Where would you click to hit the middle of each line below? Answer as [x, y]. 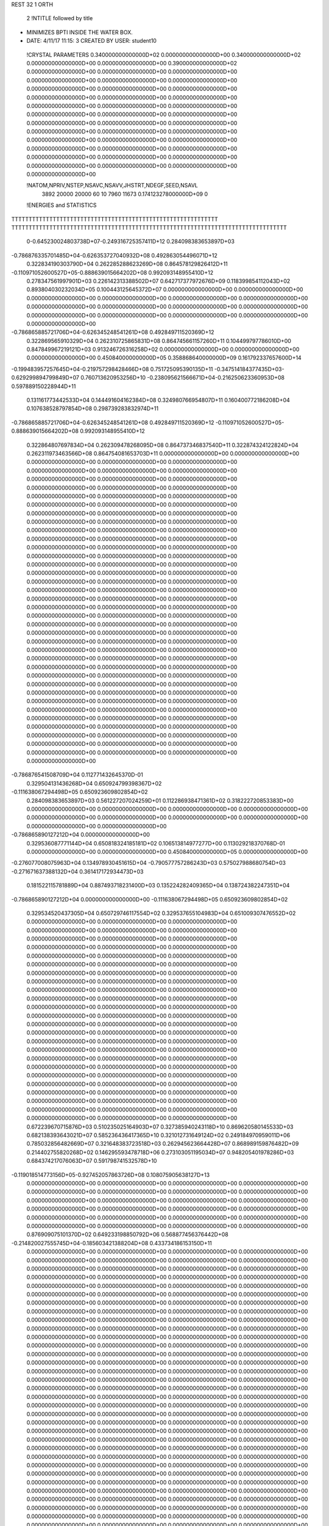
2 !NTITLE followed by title [60, 18]
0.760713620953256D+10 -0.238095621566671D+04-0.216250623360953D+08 [182, 378]
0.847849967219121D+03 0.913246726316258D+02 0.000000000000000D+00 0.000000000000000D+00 [163, 349]
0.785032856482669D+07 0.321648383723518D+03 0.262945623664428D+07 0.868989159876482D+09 [163, 1144]
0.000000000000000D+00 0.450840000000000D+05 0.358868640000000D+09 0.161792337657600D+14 [164, 358]
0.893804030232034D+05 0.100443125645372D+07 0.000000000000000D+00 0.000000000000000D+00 [165, 289]
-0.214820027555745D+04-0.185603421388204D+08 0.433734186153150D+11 [112, 1243]
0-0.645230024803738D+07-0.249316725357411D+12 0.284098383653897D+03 [130, 242]
